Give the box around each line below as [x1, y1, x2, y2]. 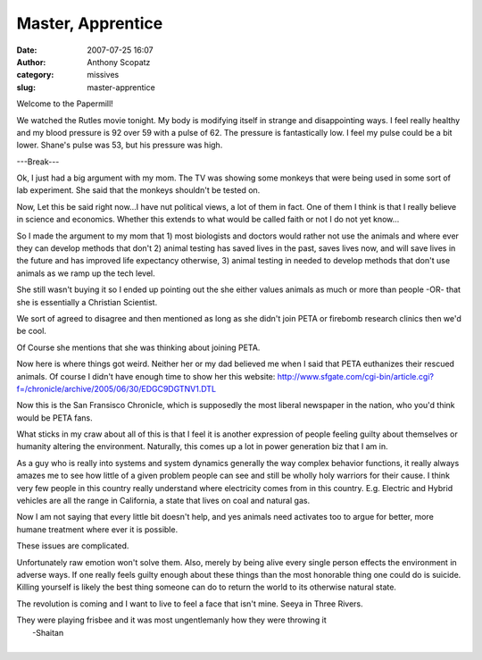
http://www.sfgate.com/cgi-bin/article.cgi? [277, 371, 435, 381]
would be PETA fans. [16, 412, 93, 423]
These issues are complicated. [16, 540, 129, 551]
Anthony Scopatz [87, 56, 151, 67]
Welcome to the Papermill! [16, 98, 113, 109]
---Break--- [16, 156, 60, 167]
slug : [16, 81, 36, 93]
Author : [16, 56, 46, 67]
